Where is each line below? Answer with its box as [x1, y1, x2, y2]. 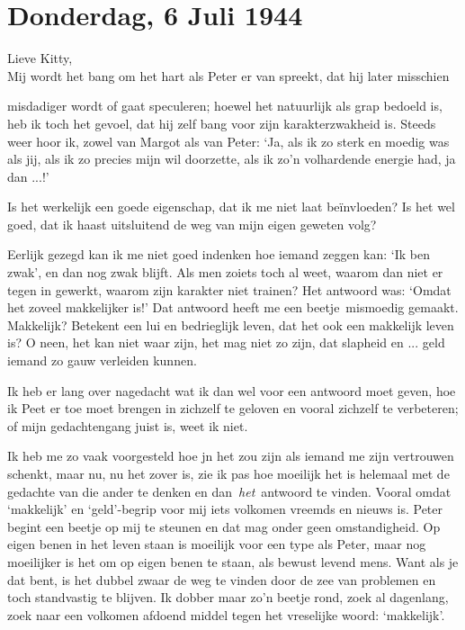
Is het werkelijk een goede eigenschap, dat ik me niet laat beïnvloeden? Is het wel [7, 197, 455, 216]
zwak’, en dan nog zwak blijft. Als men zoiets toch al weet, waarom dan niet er [7, 263, 443, 282]
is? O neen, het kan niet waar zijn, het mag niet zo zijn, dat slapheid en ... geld [7, 333, 445, 352]
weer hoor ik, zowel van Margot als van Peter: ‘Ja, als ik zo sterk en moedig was [7, 131, 450, 150]
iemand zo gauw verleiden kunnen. [7, 351, 197, 370]
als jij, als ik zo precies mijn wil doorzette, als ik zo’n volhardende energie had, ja [7, 149, 456, 168]
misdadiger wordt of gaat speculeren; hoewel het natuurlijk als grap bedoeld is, [7, 96, 443, 115]
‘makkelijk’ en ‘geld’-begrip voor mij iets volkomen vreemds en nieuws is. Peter [7, 499, 443, 518]
